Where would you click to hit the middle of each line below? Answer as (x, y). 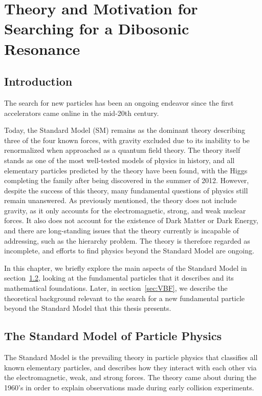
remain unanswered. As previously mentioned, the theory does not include (121, 200)
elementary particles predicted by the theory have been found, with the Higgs (126, 170)
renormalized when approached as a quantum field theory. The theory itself (122, 150)
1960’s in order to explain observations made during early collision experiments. (129, 387)
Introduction (38, 81)
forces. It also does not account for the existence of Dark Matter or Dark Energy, (131, 220)
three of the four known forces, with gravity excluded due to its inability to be (127, 140)
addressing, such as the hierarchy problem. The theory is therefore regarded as (127, 240)
